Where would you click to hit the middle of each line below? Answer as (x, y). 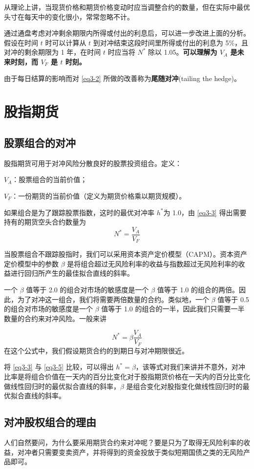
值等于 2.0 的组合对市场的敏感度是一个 (87, 289)
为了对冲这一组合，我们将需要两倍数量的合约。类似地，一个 (113, 299)
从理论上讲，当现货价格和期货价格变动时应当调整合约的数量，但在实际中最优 (127, 7)
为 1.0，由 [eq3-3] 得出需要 (205, 212)
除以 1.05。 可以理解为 (182, 52)
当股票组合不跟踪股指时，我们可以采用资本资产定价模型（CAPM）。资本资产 (126, 254)
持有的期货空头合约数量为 (45, 222)
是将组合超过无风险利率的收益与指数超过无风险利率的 (153, 263)
